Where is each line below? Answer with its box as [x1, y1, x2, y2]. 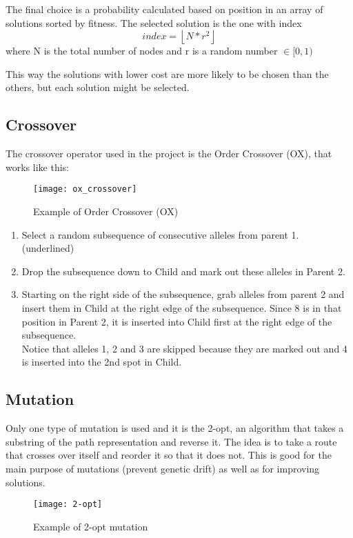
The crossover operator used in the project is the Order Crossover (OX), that [6, 146, 332, 161]
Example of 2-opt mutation [33, 519, 148, 533]
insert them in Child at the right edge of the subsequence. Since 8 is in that [21, 300, 342, 315]
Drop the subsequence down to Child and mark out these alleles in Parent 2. [21, 263, 345, 278]
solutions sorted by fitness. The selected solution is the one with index [6, 15, 302, 30]
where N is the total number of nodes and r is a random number [6, 43, 278, 58]
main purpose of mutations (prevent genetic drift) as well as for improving [6, 461, 320, 475]
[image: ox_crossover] [33, 184, 137, 195]
